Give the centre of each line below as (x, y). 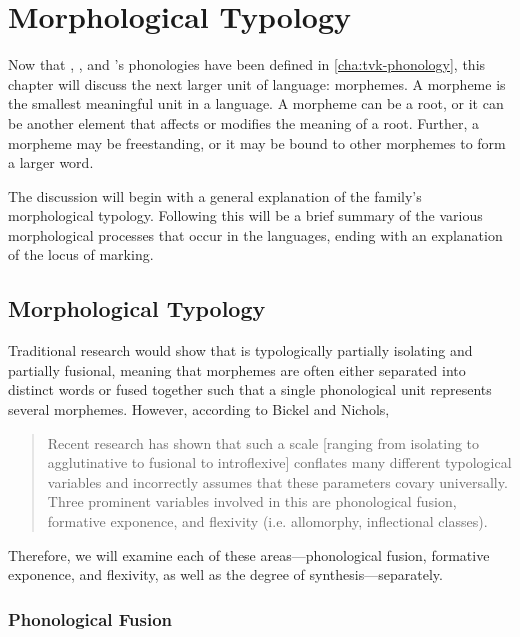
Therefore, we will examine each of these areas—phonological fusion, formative (249, 554)
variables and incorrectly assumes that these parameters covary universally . (277, 481)
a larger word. (51, 162)
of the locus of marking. (81, 254)
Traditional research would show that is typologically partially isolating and (240, 350)
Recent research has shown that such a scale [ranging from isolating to (263, 442)
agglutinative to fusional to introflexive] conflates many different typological (279, 462)
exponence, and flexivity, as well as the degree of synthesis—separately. (225, 574)
